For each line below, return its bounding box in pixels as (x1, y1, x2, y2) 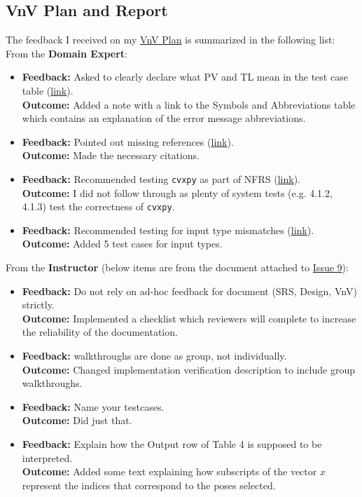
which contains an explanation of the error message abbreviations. (22, 111, 306, 125)
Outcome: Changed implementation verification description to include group (22, 362, 355, 376)
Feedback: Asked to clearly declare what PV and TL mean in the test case (22, 69, 348, 84)
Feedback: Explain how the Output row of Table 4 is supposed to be (22, 436, 322, 451)
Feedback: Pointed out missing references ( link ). (22, 134, 234, 149)
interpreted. (22, 450, 73, 465)
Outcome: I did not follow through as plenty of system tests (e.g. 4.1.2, (22, 185, 333, 200)
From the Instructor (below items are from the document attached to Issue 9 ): (6, 260, 349, 275)
